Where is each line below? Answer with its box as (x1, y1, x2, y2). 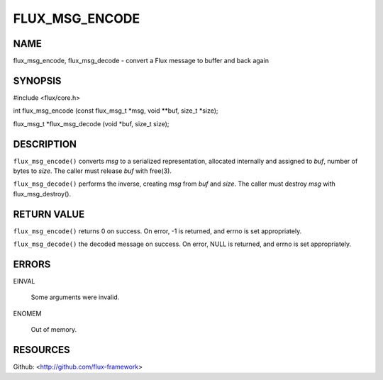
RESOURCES (13, 344, 70, 356)
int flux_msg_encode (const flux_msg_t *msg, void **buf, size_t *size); (13, 106, 219, 115)
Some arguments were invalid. (30, 293, 120, 301)
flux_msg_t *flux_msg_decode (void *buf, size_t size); (13, 119, 170, 128)
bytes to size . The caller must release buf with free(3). (13, 167, 172, 175)
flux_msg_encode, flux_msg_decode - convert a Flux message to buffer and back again (13, 57, 270, 65)
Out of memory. (30, 325, 77, 334)
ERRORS (13, 258, 51, 270)
